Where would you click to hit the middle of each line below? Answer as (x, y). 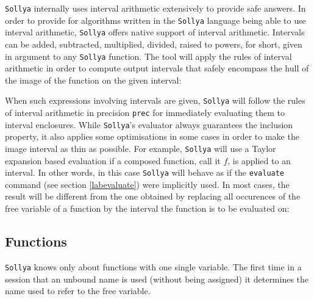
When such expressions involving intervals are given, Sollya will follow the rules (155, 100)
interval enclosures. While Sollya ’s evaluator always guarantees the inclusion (149, 124)
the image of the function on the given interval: (93, 80)
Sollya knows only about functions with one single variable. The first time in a (153, 266)
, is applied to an (259, 160)
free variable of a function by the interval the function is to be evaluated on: (147, 208)
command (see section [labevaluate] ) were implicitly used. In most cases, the (147, 184)
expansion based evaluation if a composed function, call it (113, 160)
